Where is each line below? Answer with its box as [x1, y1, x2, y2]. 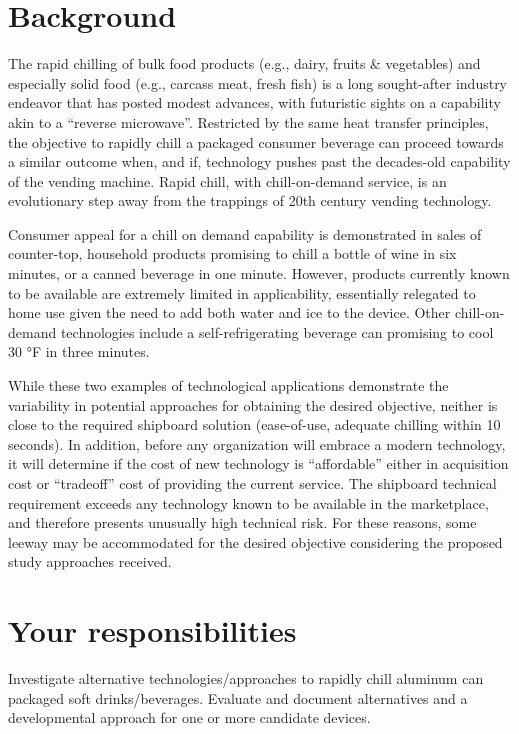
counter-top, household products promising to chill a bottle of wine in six [8, 243, 457, 264]
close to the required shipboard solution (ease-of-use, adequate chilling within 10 [8, 414, 501, 435]
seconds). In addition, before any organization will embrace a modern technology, [8, 433, 506, 454]
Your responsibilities [8, 610, 297, 651]
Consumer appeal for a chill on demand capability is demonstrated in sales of [8, 223, 482, 244]
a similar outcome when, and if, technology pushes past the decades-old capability [8, 151, 511, 172]
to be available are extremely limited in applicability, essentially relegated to [8, 282, 476, 303]
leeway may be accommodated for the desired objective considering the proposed [8, 531, 503, 552]
